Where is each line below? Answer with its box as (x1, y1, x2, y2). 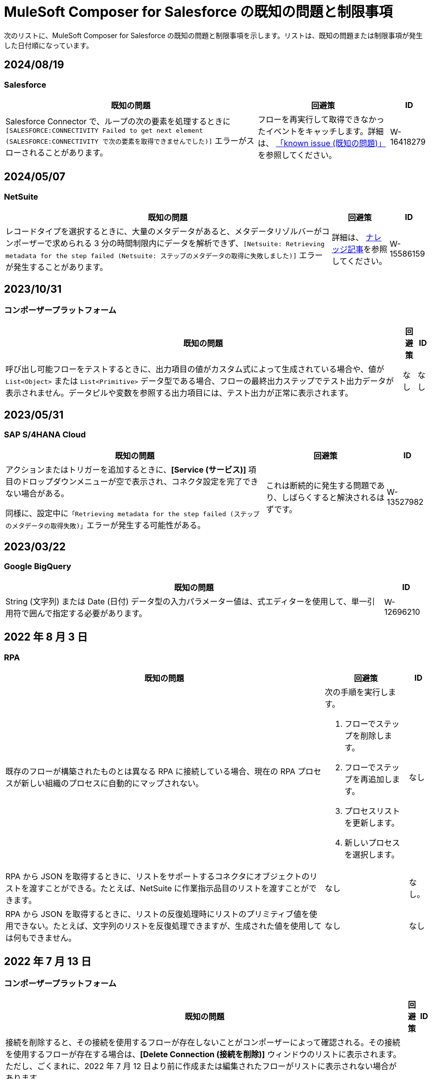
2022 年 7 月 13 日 (4, 955, 92, 968)
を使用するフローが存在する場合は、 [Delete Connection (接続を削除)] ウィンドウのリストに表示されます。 (5, 1049, 401, 1060)
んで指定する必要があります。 (37, 608, 147, 618)
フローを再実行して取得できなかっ (257, 114, 384, 124)
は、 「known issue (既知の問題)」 (257, 138, 386, 148)
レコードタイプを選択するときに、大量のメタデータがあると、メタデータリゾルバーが (5, 226, 322, 237)
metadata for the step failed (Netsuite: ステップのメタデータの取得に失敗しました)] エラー (5, 250, 323, 261)
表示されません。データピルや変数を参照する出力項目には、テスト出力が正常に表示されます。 (5, 388, 353, 398)
